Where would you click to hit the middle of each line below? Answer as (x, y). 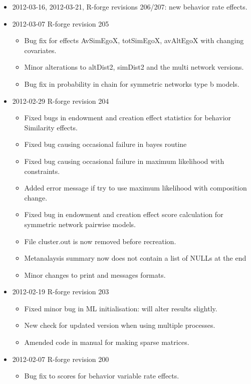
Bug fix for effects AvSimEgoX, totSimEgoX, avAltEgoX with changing (134, 40)
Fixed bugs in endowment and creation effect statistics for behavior (128, 118)
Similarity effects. (51, 127)
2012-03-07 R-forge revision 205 (61, 23)
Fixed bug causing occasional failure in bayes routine (105, 144)
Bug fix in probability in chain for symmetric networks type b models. (132, 83)
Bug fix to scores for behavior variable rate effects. (102, 376)
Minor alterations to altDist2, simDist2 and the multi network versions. (134, 67)
